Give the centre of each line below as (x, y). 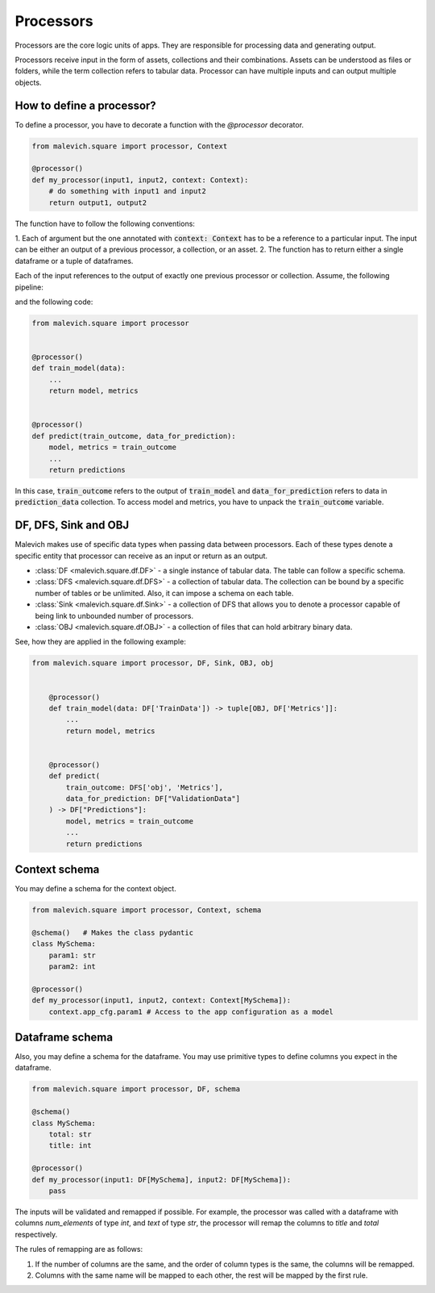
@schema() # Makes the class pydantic (112, 932)
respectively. (36, 1234)
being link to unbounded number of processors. (114, 615)
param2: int (72, 967)
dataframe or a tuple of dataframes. (74, 261)
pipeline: (29, 287)
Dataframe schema (64, 1037)
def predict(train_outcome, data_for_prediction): (134, 436)
